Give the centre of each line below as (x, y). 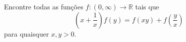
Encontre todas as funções (44, 6)
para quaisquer (27, 33)
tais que (147, 6)
